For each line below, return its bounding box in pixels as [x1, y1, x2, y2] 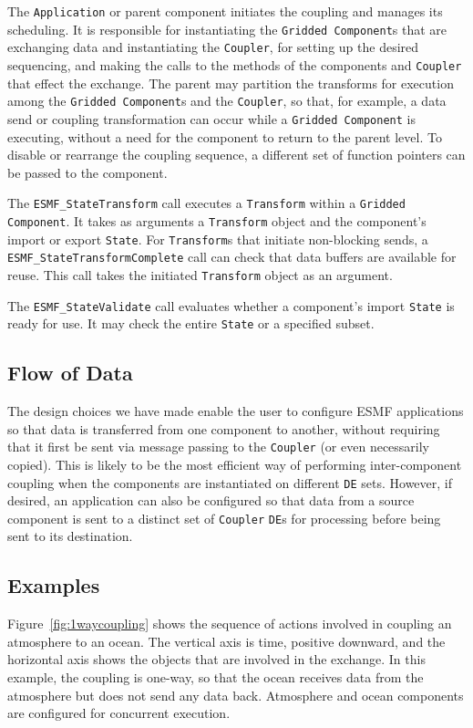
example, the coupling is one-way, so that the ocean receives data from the [7, 668, 424, 687]
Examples [7, 571, 100, 599]
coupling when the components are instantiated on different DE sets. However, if [7, 473, 453, 492]
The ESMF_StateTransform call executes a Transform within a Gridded [7, 193, 406, 213]
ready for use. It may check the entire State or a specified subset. [7, 314, 375, 333]
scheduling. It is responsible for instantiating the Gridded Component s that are [7, 19, 447, 38]
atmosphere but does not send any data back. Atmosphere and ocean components [7, 685, 464, 704]
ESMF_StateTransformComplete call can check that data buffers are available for [7, 247, 457, 266]
